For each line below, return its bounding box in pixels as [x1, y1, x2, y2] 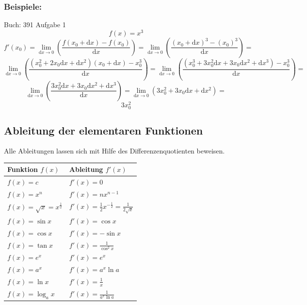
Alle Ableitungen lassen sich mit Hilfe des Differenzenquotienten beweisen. [4, 146, 225, 156]
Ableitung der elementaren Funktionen [4, 123, 203, 138]
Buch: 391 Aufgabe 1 [4, 19, 66, 30]
